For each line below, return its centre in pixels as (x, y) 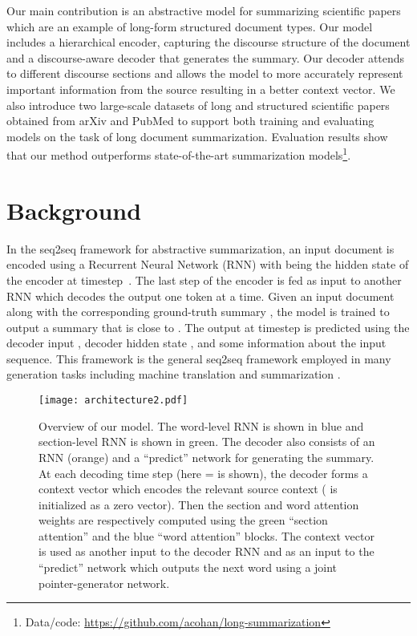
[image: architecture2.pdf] (113, 401)
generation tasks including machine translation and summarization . (174, 374)
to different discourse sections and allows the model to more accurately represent (205, 73)
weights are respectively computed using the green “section (183, 520)
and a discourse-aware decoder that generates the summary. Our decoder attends (206, 57)
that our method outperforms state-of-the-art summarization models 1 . (179, 154)
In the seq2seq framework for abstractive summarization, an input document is (200, 248)
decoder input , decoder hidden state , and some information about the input (196, 343)
